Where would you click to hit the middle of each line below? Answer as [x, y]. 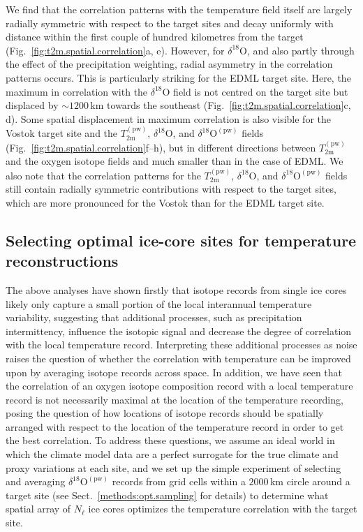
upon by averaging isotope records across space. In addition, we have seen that [174, 372]
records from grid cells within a [179, 481]
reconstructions [62, 261]
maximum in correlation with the [77, 91]
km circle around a [310, 481]
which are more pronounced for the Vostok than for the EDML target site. [165, 202]
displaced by [32, 105]
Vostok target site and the [62, 133]
